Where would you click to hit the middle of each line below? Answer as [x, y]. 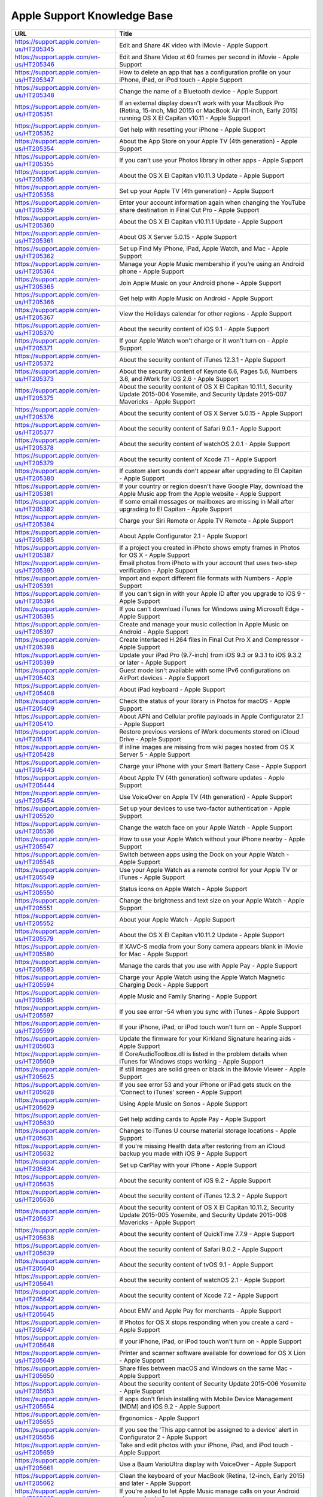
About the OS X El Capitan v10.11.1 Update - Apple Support [201, 222]
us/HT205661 [34, 1468]
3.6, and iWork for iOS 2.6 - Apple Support [179, 378]
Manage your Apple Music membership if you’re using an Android [212, 263]
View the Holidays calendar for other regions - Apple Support [206, 313]
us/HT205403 [35, 678]
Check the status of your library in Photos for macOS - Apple [205, 701]
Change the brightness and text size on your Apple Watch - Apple [212, 900]
